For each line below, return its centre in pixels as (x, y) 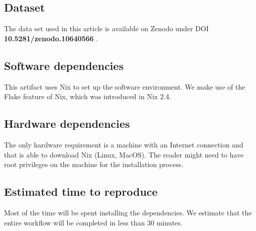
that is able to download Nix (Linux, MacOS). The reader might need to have (124, 154)
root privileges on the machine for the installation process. (94, 164)
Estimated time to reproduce (81, 191)
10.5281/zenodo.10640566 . (51, 38)
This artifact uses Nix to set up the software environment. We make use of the (125, 86)
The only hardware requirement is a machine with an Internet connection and (124, 144)
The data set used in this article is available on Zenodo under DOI (106, 28)
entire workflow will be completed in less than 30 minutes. (93, 222)
